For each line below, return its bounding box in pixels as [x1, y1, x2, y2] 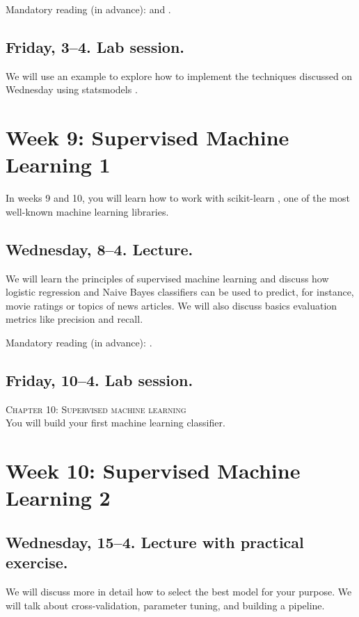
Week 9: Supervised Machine [6, 123, 289, 152]
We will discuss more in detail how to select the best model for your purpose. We [6, 584, 352, 599]
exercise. [6, 552, 68, 573]
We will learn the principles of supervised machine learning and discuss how [6, 271, 329, 285]
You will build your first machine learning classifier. [6, 415, 225, 430]
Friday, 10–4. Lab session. [6, 369, 193, 391]
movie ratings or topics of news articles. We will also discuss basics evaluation [6, 298, 337, 312]
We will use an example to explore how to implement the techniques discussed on [6, 68, 353, 83]
